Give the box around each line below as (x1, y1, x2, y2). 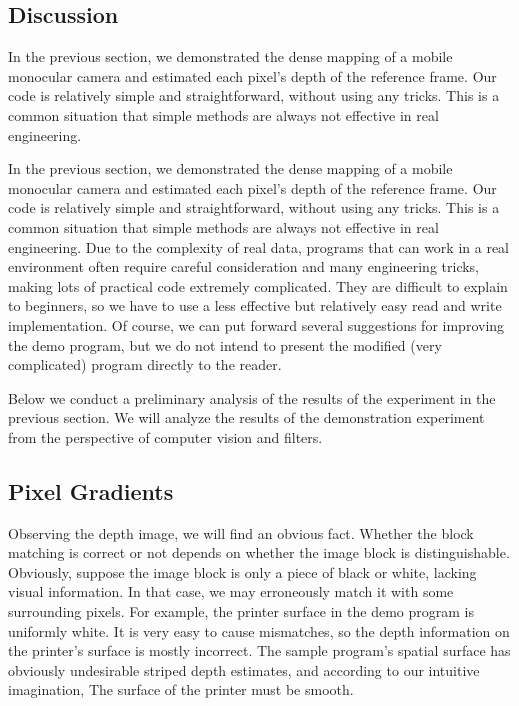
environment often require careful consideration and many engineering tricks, (8, 256, 480, 277)
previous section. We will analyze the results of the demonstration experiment (8, 407, 485, 428)
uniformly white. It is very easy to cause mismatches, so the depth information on (8, 620, 510, 641)
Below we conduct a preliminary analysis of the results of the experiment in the (8, 387, 496, 408)
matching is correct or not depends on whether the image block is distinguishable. (8, 542, 510, 563)
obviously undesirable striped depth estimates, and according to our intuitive (8, 659, 480, 680)
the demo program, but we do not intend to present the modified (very (8, 334, 442, 355)
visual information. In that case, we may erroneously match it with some (8, 581, 454, 602)
